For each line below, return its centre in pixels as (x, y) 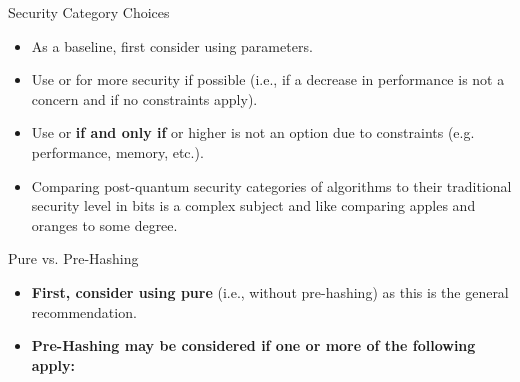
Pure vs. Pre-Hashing (73, 258)
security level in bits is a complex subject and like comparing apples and (253, 205)
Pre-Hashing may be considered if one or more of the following (253, 345)
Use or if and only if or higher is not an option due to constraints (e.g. (253, 132)
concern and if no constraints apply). (144, 98)
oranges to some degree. (104, 224)
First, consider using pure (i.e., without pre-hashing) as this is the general (270, 291)
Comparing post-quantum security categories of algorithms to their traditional (271, 185)
